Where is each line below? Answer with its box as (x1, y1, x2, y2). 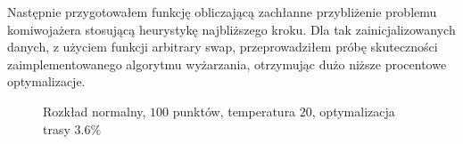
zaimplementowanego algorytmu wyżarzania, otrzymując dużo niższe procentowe (7, 54, 447, 73)
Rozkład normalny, (43, 101, 146, 120)
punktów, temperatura (172, 101, 296, 120)
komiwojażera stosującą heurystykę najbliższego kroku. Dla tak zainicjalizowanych (7, 20, 456, 38)
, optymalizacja (311, 101, 395, 120)
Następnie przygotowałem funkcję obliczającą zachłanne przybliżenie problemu (7, 3, 437, 20)
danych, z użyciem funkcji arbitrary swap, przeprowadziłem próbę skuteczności (7, 37, 438, 56)
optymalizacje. (7, 72, 86, 91)
